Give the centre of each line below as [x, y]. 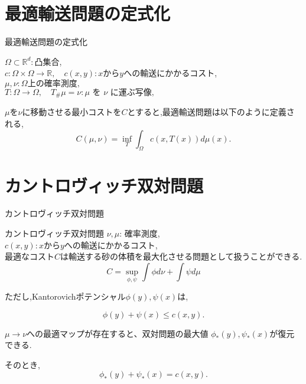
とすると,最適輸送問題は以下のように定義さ [211, 112]
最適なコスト [30, 256]
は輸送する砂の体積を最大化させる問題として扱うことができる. [181, 256]
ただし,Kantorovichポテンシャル [65, 296]
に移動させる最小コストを [72, 112]
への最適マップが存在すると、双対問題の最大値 [118, 333]
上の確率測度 [52, 83]
